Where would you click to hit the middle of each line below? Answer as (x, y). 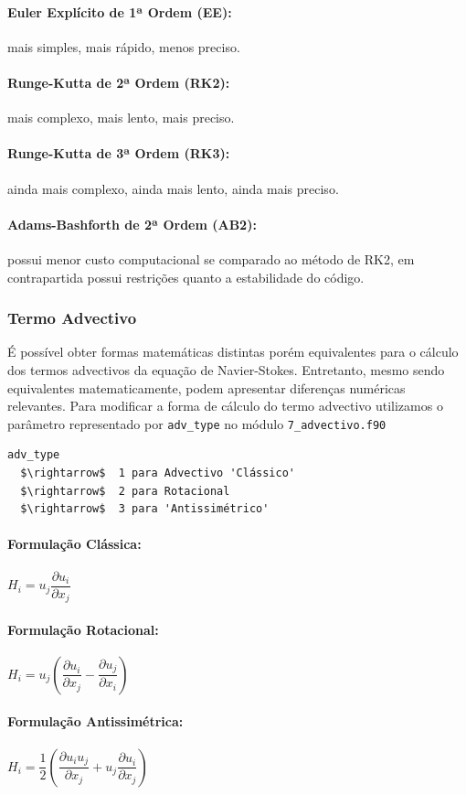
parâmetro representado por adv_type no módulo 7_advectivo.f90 (197, 423)
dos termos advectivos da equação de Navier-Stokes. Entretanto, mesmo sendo (226, 369)
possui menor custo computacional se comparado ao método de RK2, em (211, 258)
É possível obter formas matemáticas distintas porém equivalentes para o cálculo (233, 352)
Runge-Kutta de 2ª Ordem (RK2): (119, 82)
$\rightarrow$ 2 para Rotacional (125, 491)
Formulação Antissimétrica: (95, 721)
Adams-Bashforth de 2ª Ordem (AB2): (132, 224)
